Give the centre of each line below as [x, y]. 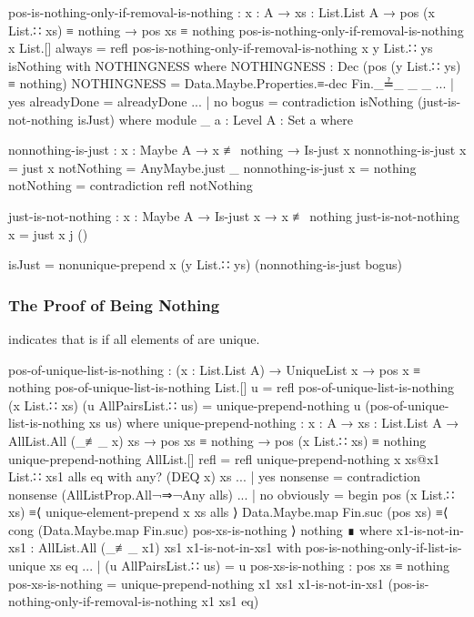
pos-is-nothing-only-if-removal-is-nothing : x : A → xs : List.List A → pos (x [222, 12]
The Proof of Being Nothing [114, 304]
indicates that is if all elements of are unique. [134, 338]
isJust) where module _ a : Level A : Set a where [216, 119]
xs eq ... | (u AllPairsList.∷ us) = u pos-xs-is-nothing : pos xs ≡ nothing [250, 566]
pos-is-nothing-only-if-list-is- [383, 547]
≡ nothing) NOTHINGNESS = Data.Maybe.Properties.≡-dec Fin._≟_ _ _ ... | [231, 83]
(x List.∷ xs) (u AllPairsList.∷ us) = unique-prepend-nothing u [185, 405]
